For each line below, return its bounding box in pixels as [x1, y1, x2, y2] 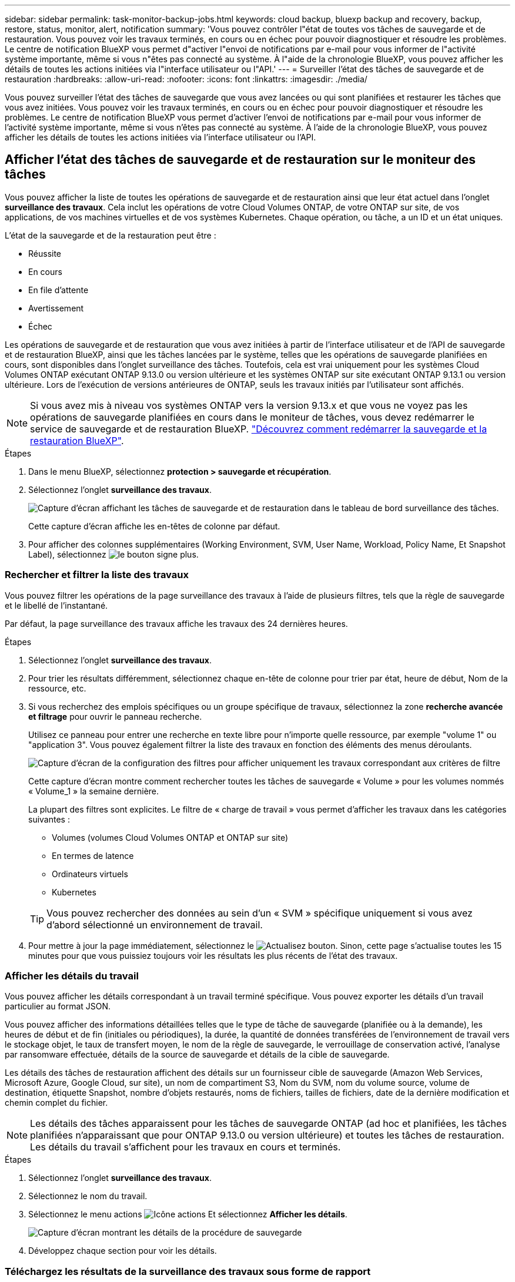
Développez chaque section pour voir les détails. [28, 1246, 217, 1256]
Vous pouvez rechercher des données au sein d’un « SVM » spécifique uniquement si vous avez [46, 907, 473, 919]
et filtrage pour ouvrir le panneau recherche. [28, 711, 202, 721]
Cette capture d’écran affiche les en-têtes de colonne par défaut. [28, 521, 280, 531]
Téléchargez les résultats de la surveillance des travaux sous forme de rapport [5, 1265, 371, 1277]
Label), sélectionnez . [28, 549, 199, 559]
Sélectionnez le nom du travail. [28, 1191, 148, 1202]
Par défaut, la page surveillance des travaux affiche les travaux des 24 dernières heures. [5, 618, 348, 629]
